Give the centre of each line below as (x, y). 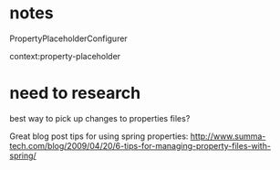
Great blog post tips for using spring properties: (99, 136)
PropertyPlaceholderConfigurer (68, 38)
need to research (75, 93)
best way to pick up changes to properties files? (100, 118)
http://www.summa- (228, 136)
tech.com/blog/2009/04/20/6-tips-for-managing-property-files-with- (140, 145)
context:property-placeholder (65, 56)
